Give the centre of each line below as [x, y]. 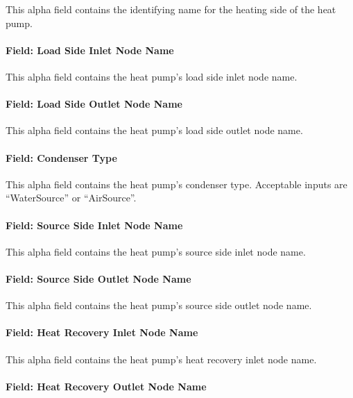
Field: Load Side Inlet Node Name [90, 50]
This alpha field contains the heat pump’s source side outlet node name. [159, 305]
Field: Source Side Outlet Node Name [98, 278]
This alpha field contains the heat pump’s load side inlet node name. [152, 76]
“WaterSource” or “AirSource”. [71, 198]
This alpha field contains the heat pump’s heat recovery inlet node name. [161, 359]
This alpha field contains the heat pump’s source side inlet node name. [156, 251]
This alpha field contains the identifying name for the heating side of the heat [171, 9]
